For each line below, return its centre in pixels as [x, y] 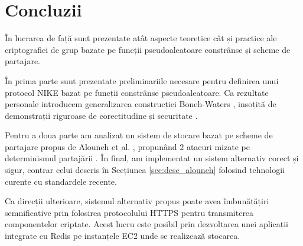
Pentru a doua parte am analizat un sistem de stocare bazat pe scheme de [139, 135]
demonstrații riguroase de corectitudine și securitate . [101, 115]
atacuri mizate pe [218, 146]
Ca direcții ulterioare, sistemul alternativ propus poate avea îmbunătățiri [137, 201]
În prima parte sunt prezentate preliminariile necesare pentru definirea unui [142, 80]
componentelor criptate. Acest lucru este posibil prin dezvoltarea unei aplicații [146, 224]
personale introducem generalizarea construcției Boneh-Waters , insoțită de [141, 104]
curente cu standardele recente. [61, 181]
